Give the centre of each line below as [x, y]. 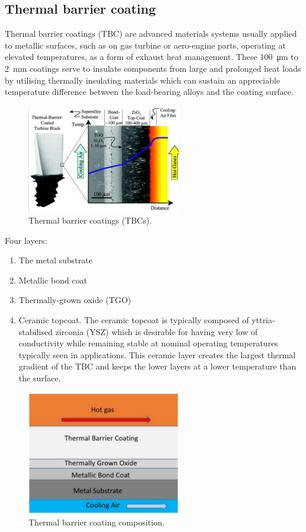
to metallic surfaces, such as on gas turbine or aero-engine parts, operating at [145, 45]
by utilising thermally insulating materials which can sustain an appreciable [143, 80]
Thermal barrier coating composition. [97, 522]
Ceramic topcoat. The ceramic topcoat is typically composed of [134, 319]
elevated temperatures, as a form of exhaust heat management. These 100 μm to [152, 57]
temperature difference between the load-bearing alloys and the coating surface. [149, 92]
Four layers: [26, 240]
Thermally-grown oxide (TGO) [75, 300]
